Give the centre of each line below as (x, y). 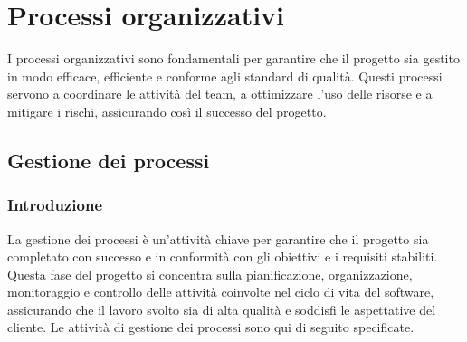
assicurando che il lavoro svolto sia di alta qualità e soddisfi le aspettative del (222, 309)
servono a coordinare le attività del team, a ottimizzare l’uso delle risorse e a (220, 94)
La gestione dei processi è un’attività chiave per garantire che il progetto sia (218, 238)
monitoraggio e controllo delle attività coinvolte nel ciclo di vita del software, (221, 292)
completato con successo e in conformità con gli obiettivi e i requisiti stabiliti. (223, 256)
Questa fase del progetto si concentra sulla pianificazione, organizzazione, (210, 274)
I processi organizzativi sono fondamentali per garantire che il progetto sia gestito (233, 58)
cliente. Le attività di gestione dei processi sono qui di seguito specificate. (211, 327)
